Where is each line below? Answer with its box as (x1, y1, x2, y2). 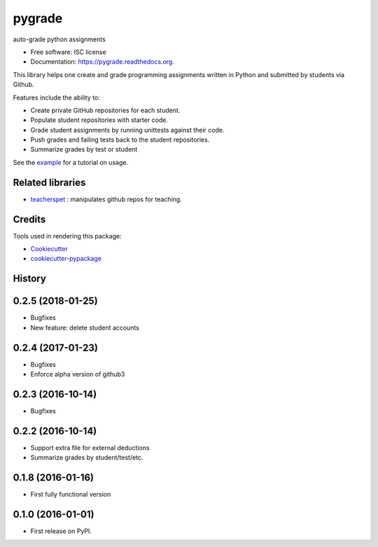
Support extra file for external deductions (30, 443, 150, 452)
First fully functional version (30, 490, 111, 499)
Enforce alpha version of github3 (30, 370, 125, 379)
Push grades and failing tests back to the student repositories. (30, 135, 210, 144)
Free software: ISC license (30, 48, 106, 56)
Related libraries (13, 176, 86, 189)
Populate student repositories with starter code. (30, 116, 168, 124)
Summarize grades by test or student (30, 145, 138, 154)
